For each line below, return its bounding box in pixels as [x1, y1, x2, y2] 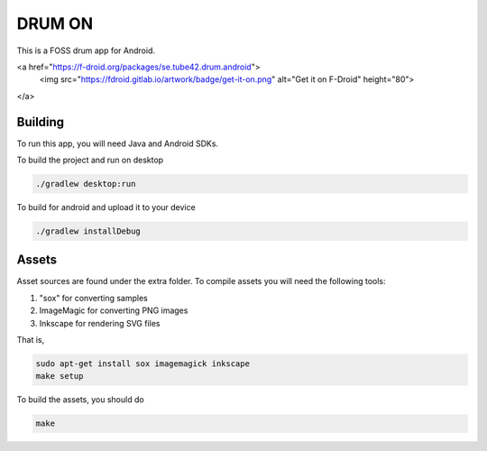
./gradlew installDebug [35, 225, 142, 236]
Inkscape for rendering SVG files [39, 318, 161, 328]
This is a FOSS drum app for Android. [16, 45, 155, 56]
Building [16, 114, 65, 130]
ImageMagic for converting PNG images [39, 305, 188, 316]
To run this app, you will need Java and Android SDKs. [16, 138, 219, 149]
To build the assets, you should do [16, 394, 144, 405]
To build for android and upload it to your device [16, 201, 196, 212]
